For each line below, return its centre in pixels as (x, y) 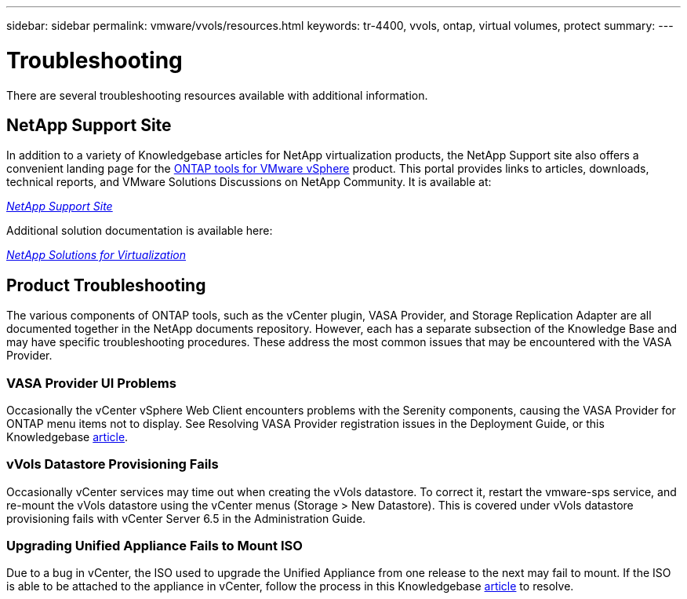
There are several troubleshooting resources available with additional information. (217, 95)
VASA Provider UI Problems (91, 383)
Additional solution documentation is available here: (140, 231)
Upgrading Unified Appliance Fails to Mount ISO (154, 546)
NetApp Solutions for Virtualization (96, 255)
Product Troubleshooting (106, 285)
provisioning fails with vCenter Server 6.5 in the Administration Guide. (186, 518)
